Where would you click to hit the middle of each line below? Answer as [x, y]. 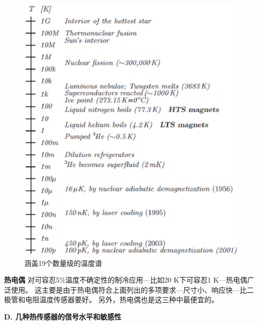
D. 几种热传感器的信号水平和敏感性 [63, 316]
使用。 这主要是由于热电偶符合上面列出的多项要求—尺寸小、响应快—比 [129, 289]
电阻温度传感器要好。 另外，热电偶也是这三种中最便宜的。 [122, 299]
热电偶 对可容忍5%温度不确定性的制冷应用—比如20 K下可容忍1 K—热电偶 [126, 280]
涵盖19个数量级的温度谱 [63, 263]
